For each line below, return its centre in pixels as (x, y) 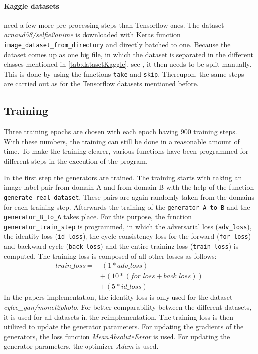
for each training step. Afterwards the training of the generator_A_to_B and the (127, 207)
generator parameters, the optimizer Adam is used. (81, 346)
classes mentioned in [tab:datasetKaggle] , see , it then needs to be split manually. (128, 64)
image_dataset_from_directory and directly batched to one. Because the (117, 44)
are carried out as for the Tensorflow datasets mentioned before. (101, 84)
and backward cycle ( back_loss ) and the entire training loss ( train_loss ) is (121, 246)
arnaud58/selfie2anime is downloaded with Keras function (92, 35)
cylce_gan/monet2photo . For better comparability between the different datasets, (128, 307)
